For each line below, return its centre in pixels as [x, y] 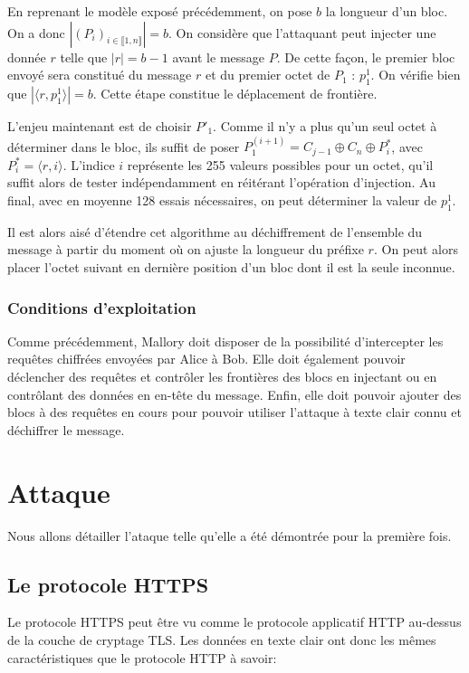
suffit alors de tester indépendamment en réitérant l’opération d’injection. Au [221, 182]
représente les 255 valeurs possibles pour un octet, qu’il [280, 164]
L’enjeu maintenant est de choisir [100, 125]
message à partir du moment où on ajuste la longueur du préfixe [186, 249]
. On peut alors [416, 249]
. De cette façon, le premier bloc [366, 57]
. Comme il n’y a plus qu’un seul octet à [325, 125]
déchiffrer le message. [66, 429]
